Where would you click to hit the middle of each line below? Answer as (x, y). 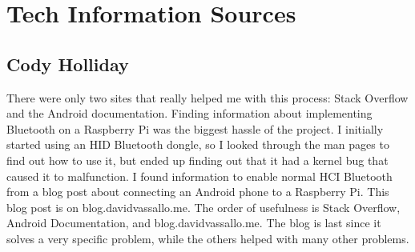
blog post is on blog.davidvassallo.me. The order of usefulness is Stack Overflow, (203, 207)
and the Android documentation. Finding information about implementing (189, 113)
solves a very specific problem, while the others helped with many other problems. (208, 238)
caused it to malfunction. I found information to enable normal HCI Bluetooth (199, 176)
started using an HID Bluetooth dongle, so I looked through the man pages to (198, 144)
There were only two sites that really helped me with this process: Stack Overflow (207, 97)
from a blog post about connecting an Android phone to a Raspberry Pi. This (198, 192)
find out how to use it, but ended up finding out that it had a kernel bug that (197, 160)
